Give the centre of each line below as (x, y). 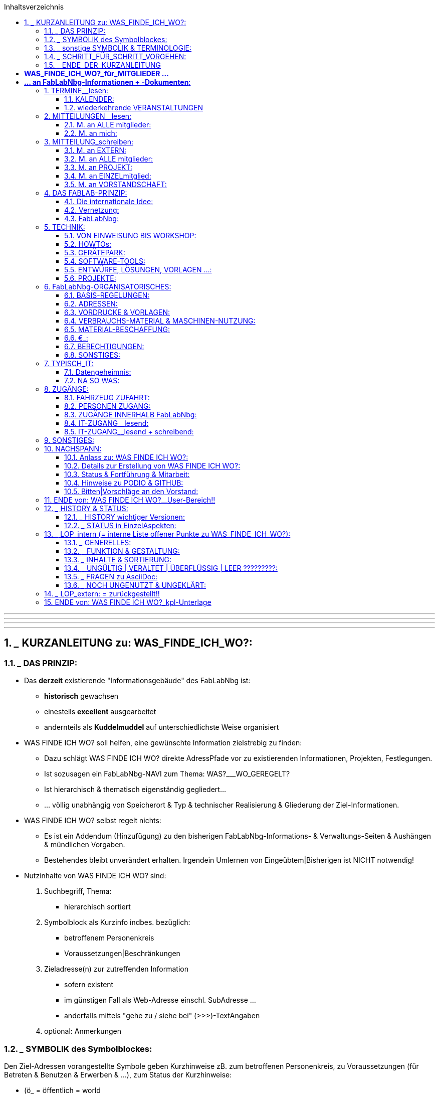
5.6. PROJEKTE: (90, 278)
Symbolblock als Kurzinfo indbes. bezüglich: (117, 922)
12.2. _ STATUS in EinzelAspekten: (120, 525)
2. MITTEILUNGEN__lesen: (88, 116)
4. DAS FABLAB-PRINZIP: (86, 193)
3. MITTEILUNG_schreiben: (89, 142)
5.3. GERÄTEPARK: (95, 253)
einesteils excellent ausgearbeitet (100, 712)
